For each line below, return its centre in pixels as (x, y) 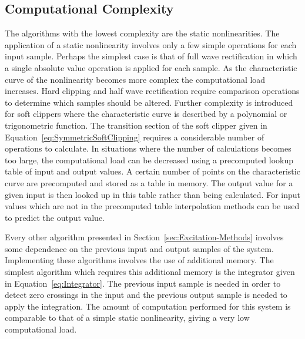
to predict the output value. (55, 217)
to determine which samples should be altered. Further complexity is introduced (149, 102)
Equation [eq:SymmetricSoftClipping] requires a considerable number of (135, 137)
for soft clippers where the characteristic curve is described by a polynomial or (146, 114)
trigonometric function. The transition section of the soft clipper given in (136, 125)
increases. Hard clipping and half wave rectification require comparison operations (152, 91)
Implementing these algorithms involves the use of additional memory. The (139, 260)
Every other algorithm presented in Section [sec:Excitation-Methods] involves (144, 237)
